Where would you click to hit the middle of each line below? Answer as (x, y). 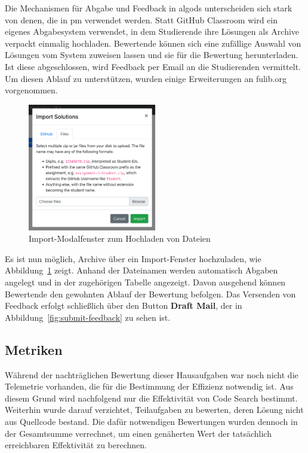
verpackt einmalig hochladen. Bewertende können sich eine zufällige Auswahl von (153, 43)
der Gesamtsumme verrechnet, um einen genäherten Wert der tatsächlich (138, 433)
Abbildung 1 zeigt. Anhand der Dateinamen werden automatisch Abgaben (141, 270)
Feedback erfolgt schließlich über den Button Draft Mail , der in (124, 305)
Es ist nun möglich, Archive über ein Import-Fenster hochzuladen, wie (133, 258)
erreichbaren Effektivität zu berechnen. (76, 445)
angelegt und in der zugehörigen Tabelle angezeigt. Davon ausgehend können (145, 282)
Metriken (34, 349)
